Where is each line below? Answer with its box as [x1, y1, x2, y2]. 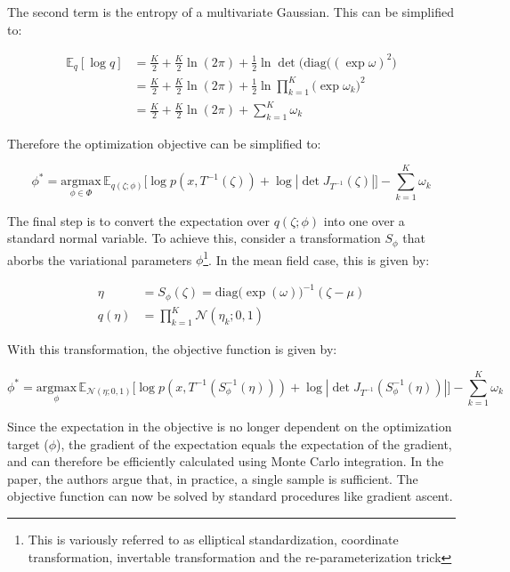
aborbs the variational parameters [7, 250, 192, 269]
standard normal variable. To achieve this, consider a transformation [7, 229, 381, 247]
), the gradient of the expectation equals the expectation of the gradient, [56, 434, 452, 453]
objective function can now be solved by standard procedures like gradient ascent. [7, 487, 453, 505]
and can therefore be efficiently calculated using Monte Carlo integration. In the [7, 452, 444, 471]
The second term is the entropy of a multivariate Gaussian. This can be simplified [7, 3, 454, 20]
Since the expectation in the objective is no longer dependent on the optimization [7, 417, 452, 436]
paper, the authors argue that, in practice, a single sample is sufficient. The [7, 469, 418, 487]
